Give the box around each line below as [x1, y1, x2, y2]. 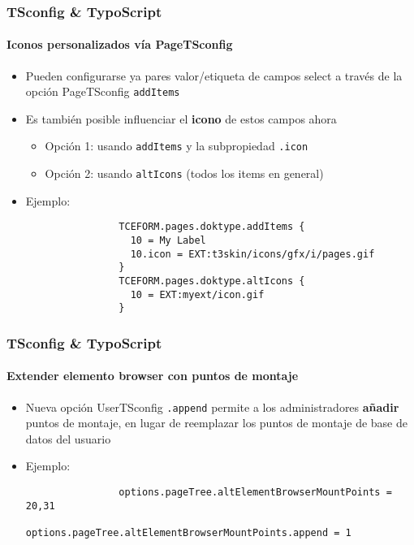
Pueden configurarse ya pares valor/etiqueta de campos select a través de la [25, 67, 403, 84]
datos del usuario [25, 430, 111, 447]
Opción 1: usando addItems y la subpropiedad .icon [45, 137, 308, 154]
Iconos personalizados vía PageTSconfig [6, 36, 233, 53]
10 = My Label [130, 235, 206, 247]
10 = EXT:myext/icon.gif [130, 288, 265, 301]
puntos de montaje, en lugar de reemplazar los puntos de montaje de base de [25, 414, 408, 431]
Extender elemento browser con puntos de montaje [6, 367, 299, 384]
